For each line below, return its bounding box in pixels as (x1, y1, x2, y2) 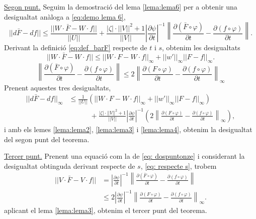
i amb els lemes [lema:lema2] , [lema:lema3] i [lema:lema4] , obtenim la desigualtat (4, 124, 252, 134)
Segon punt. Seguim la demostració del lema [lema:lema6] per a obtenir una (4, 2, 237, 12)
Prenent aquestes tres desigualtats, (4, 82, 111, 92)
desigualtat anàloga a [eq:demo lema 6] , (4, 11, 126, 22)
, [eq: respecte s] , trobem (140, 160, 217, 171)
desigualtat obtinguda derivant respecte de (4, 160, 135, 171)
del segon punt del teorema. (4, 134, 90, 144)
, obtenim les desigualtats (162, 42, 240, 53)
